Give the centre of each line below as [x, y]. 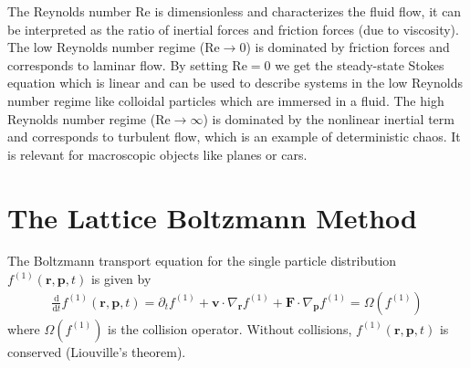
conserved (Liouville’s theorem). [97, 351]
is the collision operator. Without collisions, [230, 328]
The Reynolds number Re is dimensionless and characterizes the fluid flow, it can [235, 11]
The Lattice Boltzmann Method [212, 217]
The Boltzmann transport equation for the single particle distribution [202, 261]
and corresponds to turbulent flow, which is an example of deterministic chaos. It [234, 137]
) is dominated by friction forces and [348, 47]
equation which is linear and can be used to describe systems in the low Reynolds [235, 83]
